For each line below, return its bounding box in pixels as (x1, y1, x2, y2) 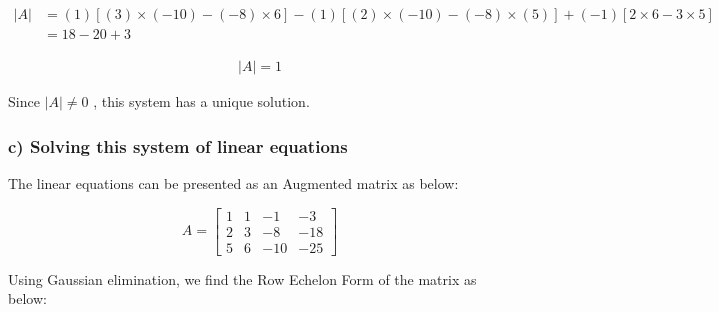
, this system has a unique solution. (93, 91, 310, 112)
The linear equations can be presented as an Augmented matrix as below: (8, 172, 459, 193)
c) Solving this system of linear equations (8, 133, 348, 158)
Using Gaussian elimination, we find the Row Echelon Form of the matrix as (8, 268, 477, 289)
